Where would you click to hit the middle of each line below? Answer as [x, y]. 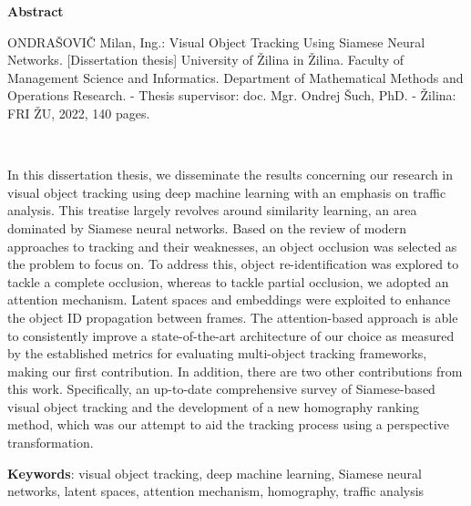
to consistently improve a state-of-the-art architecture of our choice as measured [231, 335]
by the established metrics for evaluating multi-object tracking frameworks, [217, 353]
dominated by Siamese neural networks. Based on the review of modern [207, 227]
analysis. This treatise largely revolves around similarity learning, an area [212, 210]
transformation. [51, 443]
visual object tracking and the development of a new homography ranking [214, 406]
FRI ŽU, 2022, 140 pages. [79, 113]
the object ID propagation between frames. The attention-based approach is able [233, 317]
